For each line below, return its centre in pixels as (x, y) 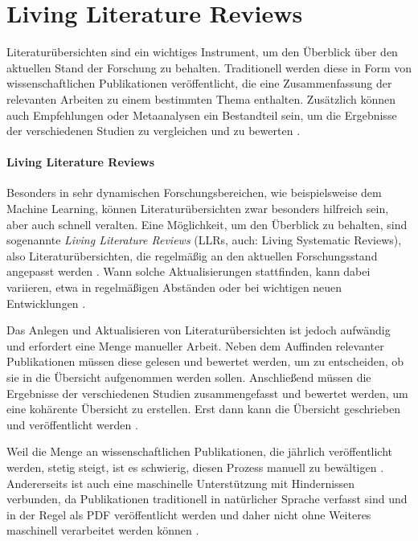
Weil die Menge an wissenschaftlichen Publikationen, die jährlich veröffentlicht (200, 451)
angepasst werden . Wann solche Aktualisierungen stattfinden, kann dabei (189, 271)
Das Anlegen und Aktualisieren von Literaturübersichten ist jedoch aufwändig (199, 330)
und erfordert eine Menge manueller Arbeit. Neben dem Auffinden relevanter (195, 345)
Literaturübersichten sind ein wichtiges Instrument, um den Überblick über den (202, 52)
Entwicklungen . (46, 303)
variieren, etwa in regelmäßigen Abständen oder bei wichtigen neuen (174, 287)
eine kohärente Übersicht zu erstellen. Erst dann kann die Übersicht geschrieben (204, 409)
